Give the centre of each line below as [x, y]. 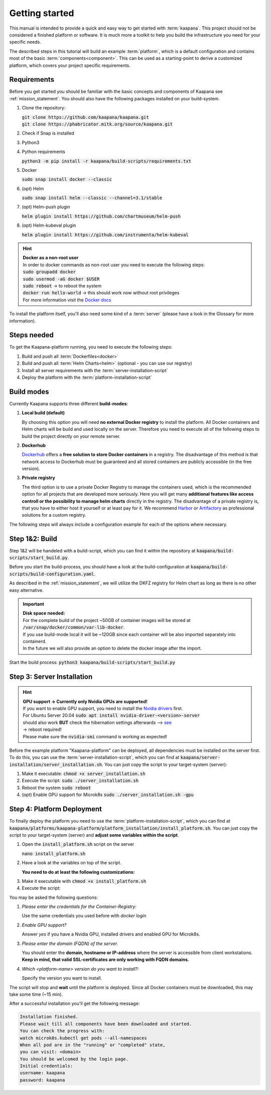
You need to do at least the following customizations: [78, 872]
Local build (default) [43, 413]
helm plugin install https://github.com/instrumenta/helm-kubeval [105, 235]
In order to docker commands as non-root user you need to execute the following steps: [114, 265]
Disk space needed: [44, 613]
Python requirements [43, 152]
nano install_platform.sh [54, 853]
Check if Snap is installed [48, 133]
